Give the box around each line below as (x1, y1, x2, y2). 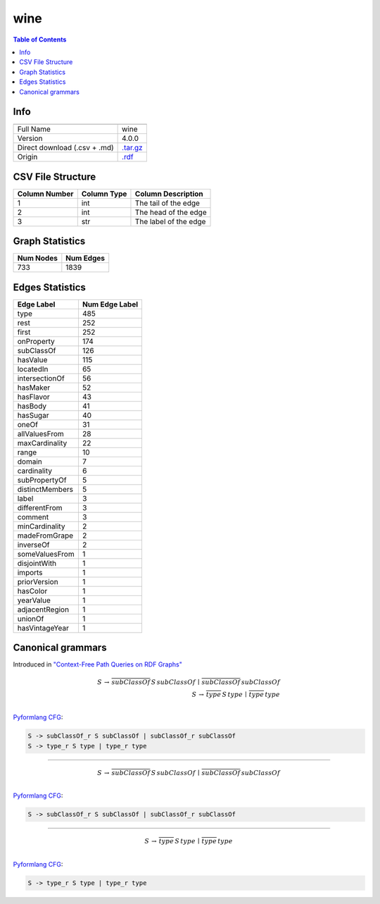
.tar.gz (122, 143, 144, 153)
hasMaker (17, 383, 51, 392)
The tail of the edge (134, 198, 201, 208)
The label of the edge (134, 216, 206, 226)
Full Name (17, 124, 51, 134)
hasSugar (17, 410, 49, 420)
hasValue (17, 354, 48, 364)
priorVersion (17, 576, 59, 586)
